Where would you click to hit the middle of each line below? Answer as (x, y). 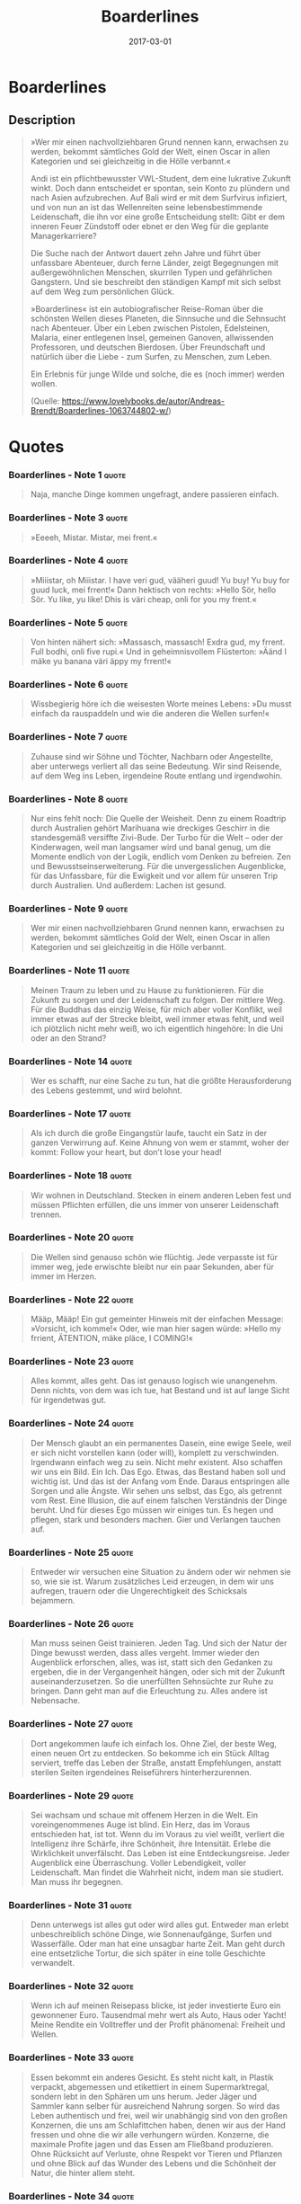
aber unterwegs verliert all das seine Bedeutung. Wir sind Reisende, (156, 766)
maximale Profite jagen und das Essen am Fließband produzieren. (152, 2144)
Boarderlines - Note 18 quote (70, 1176)
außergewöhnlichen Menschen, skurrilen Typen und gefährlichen (151, 272)
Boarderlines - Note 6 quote (68, 685)
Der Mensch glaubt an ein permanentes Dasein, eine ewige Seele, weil (161, 1443)
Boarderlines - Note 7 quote (68, 737)
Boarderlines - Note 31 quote (70, 1905)
